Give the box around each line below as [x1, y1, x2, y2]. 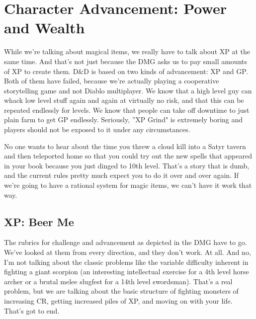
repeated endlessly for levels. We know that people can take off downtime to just [4, 104, 250, 115]
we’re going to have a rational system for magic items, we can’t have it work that [4, 180, 252, 190]
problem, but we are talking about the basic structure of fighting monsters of [4, 286, 239, 296]
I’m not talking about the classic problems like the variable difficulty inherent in [4, 256, 249, 267]
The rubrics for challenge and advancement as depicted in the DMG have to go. [4, 237, 247, 247]
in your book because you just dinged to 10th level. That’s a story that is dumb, [4, 160, 250, 170]
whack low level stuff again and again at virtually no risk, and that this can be [4, 95, 244, 105]
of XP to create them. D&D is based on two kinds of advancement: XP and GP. [4, 66, 248, 76]
